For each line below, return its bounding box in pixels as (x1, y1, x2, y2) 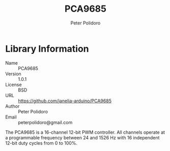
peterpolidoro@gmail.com (18, 119, 73, 125)
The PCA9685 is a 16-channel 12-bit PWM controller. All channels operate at (5, 129, 165, 135)
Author (5, 103, 20, 109)
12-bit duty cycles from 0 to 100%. (5, 140, 78, 146)
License (5, 81, 22, 87)
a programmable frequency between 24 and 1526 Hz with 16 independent (5, 134, 160, 140)
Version (5, 71, 21, 77)
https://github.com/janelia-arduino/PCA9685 (18, 98, 112, 104)
